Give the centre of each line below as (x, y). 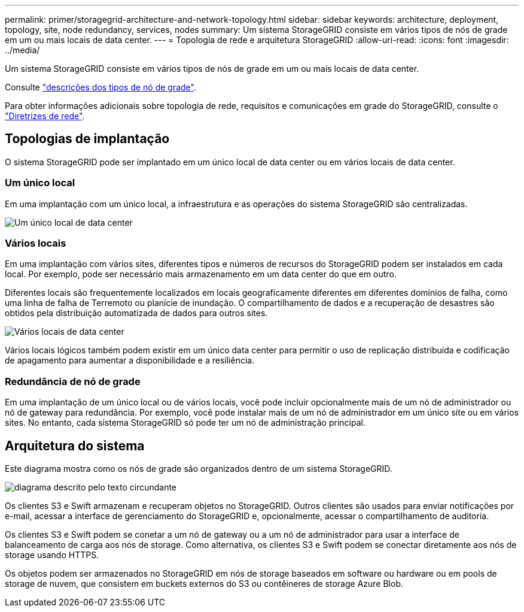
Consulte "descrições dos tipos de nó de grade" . (100, 87)
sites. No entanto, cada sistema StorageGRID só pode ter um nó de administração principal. (185, 423)
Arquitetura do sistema (75, 446)
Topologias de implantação (87, 139)
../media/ (22, 50)
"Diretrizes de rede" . (45, 116)
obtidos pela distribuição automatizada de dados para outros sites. (136, 313)
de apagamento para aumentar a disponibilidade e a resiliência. (130, 360)
